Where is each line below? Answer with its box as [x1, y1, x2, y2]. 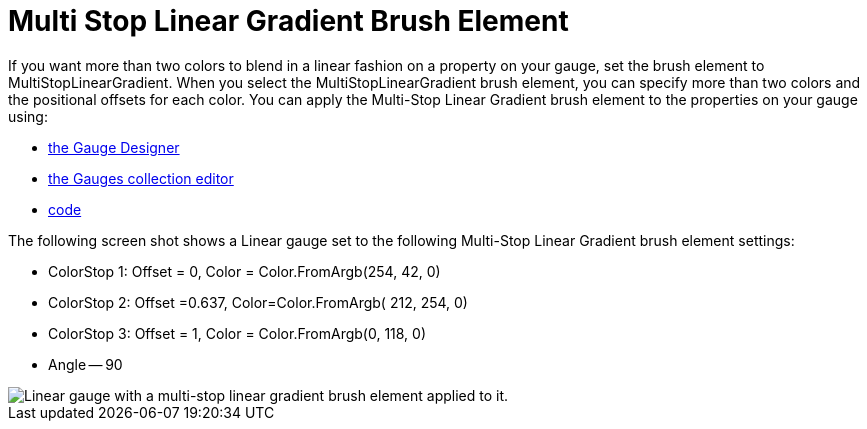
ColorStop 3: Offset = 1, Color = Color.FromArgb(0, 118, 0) [48, 324, 427, 342]
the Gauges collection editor [48, 169, 234, 187]
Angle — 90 [48, 355, 123, 373]
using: [8, 107, 48, 125]
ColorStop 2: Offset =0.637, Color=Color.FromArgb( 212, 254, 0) [48, 293, 468, 311]
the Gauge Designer [48, 138, 180, 156]
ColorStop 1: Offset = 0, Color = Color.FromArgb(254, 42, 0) [48, 262, 441, 280]
